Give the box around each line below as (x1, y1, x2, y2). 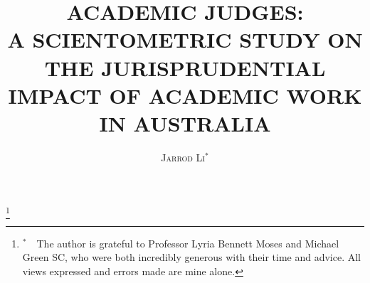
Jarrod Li (161, 149, 205, 164)
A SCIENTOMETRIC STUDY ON (7, 25, 363, 54)
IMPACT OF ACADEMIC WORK (8, 80, 362, 110)
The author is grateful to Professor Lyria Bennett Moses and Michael (36, 235, 339, 250)
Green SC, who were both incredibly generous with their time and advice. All (22, 250, 361, 265)
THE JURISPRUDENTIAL (44, 53, 326, 82)
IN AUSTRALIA (99, 108, 271, 137)
